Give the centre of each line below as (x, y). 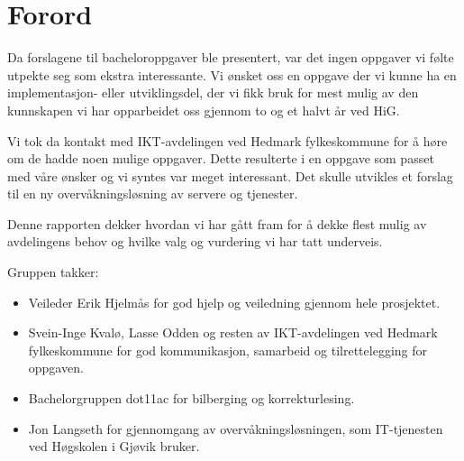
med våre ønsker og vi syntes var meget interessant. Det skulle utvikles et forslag (230, 175)
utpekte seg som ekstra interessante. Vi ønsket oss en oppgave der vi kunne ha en (232, 74)
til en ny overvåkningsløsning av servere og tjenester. (153, 194)
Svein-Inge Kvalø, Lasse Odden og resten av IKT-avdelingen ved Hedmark (233, 332)
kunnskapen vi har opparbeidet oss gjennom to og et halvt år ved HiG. (204, 110)
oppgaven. (56, 368)
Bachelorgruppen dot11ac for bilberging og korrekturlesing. (191, 398)
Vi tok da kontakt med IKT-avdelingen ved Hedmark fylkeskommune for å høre (227, 140)
